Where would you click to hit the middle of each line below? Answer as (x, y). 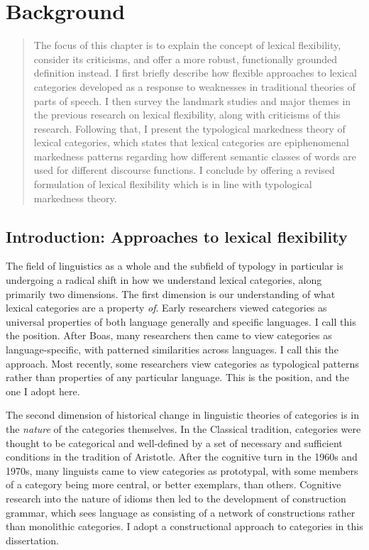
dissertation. (32, 540)
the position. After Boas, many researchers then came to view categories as (169, 335)
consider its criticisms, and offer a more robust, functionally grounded (186, 59)
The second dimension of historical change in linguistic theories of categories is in (183, 415)
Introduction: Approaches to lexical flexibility (177, 236)
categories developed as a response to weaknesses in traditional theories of (194, 86)
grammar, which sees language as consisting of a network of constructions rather (181, 512)
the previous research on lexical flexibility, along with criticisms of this (187, 115)
